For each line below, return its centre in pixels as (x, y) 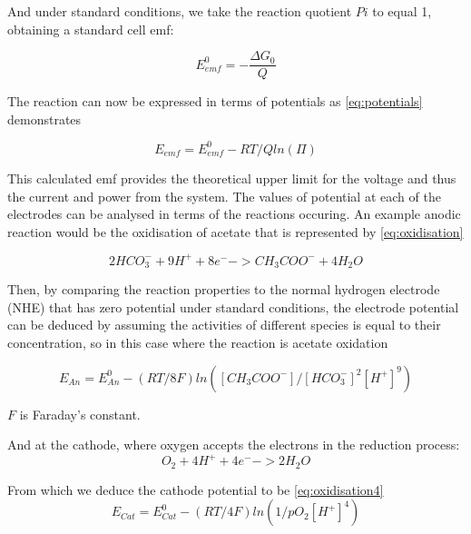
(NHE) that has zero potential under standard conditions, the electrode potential (233, 307)
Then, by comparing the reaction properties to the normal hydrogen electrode (224, 289)
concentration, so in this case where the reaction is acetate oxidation (198, 343)
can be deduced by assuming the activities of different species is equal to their (224, 325)
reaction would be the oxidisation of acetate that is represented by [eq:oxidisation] (235, 231)
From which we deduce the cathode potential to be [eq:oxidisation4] (196, 489)
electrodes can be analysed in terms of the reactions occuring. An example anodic (234, 214)
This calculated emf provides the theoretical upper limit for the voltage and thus (232, 178)
